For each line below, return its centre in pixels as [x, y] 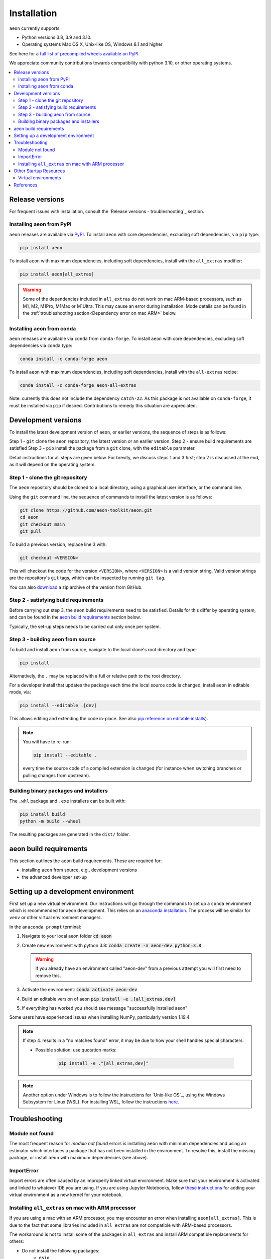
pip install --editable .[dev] [58, 706]
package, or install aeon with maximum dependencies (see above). [79, 1158]
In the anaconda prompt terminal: [45, 927]
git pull [31, 531]
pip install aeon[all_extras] [57, 274]
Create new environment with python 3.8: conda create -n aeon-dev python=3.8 [112, 945]
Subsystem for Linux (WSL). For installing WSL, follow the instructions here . [101, 1102]
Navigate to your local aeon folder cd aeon [67, 936]
